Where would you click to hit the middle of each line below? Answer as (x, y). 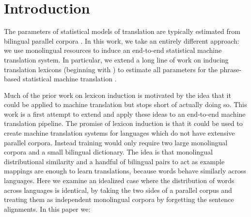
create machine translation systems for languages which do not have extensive (119, 133)
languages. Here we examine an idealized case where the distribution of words (119, 180)
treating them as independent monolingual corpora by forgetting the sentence (119, 199)
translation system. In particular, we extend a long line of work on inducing (116, 59)
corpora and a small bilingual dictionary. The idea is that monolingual (108, 152)
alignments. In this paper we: (47, 209)
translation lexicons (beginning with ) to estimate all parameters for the (111, 69)
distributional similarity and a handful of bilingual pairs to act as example (114, 161)
